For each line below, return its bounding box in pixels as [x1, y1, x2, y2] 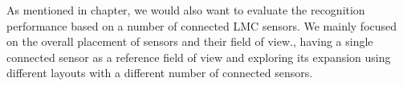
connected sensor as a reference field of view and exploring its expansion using [6, 48, 391, 65]
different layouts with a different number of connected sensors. [6, 64, 313, 81]
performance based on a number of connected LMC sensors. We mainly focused [6, 17, 397, 34]
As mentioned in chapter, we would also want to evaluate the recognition [6, 2, 365, 18]
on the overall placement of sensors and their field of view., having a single [6, 33, 373, 50]
